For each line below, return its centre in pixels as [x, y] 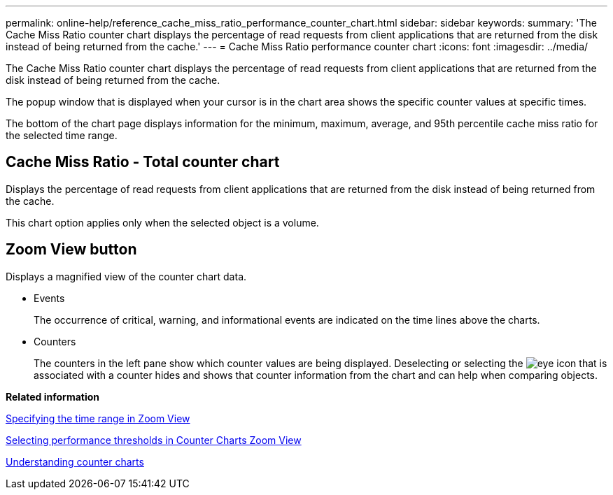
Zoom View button [71, 250]
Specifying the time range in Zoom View [98, 418]
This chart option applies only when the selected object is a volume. [162, 222]
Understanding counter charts [75, 461]
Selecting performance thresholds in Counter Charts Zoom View [154, 440]
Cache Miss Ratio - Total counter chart [143, 162]
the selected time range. [62, 135]
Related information [53, 396]
